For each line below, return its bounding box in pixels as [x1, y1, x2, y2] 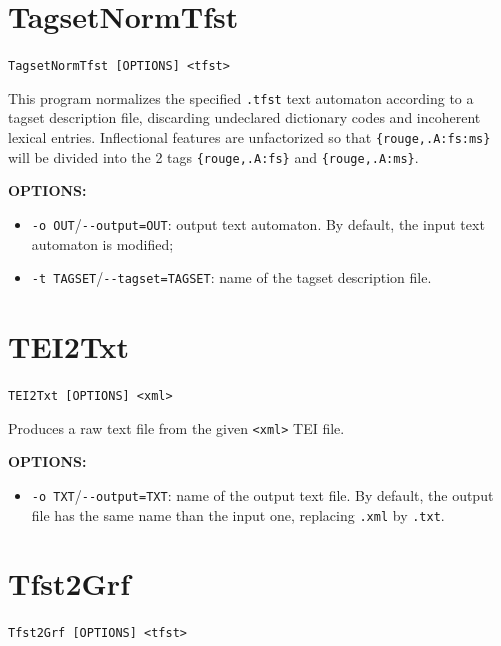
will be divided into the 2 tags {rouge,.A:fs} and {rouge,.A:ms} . [8, 146, 419, 167]
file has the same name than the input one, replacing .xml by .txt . [31, 504, 445, 525]
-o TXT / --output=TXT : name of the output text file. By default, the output [31, 484, 494, 505]
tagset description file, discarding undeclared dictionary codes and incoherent [8, 107, 481, 128]
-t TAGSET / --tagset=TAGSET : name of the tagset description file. [31, 267, 432, 288]
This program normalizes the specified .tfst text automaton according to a [8, 87, 474, 108]
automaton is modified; [31, 233, 174, 254]
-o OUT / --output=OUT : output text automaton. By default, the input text [31, 213, 485, 234]
